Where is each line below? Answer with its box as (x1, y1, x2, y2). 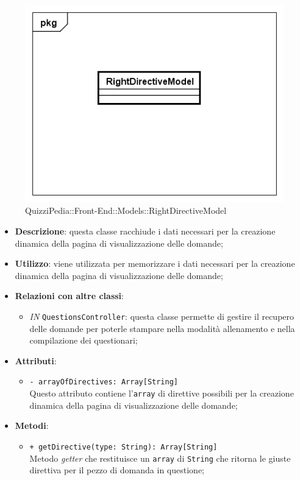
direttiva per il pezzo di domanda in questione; (29, 464, 204, 476)
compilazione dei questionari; (29, 334, 138, 347)
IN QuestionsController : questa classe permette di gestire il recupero (29, 310, 295, 322)
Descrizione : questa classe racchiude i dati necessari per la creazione (15, 225, 276, 238)
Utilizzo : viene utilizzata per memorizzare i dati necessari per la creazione (15, 257, 295, 270)
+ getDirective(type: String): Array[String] (29, 442, 218, 451)
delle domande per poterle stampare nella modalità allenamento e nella (29, 322, 295, 334)
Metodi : (15, 419, 49, 432)
